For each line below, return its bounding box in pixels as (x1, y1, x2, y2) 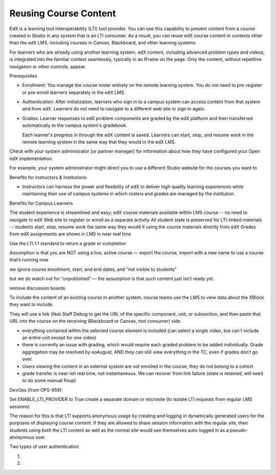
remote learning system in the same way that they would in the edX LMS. (22, 139, 176, 145)
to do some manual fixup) (22, 377, 76, 384)
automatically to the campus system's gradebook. (22, 123, 128, 129)
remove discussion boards (9, 285, 65, 291)
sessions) (9, 403, 30, 410)
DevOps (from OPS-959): (9, 387, 63, 393)
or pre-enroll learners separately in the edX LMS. (22, 89, 125, 96)
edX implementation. (9, 155, 53, 161)
